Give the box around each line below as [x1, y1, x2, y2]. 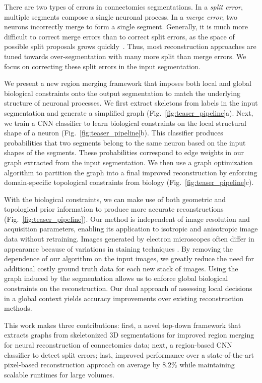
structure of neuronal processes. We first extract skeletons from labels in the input [4, 98, 258, 108]
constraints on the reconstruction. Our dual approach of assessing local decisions [4, 283, 252, 294]
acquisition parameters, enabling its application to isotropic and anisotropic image [4, 223, 258, 234]
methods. [4, 303, 32, 313]
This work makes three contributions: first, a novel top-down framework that [4, 319, 241, 330]
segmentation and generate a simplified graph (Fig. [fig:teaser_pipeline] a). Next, [4, 107, 253, 118]
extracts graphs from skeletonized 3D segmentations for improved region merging [4, 329, 254, 340]
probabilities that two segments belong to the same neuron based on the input [4, 137, 246, 148]
